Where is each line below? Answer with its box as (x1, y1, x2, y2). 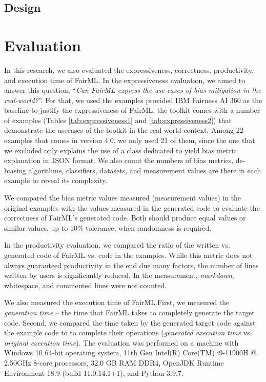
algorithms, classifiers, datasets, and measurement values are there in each (28, 165, 261, 175)
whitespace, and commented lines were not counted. (4, 279, 167, 290)
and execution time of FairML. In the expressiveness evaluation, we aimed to (4, 74, 245, 85)
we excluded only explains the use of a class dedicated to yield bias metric (4, 145, 237, 155)
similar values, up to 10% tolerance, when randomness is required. (4, 222, 212, 233)
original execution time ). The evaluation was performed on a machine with (4, 337, 239, 348)
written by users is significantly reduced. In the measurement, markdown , (4, 270, 234, 280)
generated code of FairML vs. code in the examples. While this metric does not (4, 250, 253, 260)
